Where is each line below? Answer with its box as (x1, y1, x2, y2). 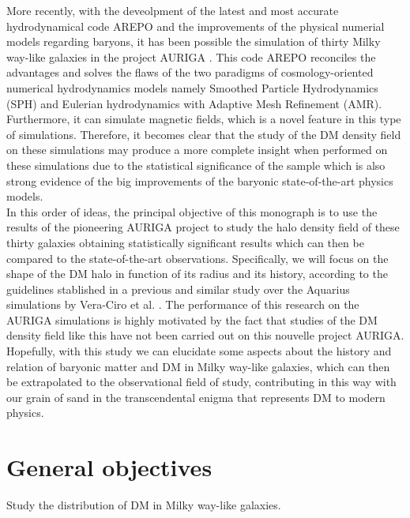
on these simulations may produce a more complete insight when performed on (6, 141, 388, 158)
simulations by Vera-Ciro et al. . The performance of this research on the (6, 296, 359, 313)
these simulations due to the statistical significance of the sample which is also (6, 156, 386, 173)
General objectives (6, 451, 213, 483)
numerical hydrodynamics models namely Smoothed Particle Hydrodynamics (6, 79, 378, 96)
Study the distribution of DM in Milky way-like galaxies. (6, 497, 281, 513)
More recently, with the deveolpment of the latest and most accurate (6, 2, 339, 18)
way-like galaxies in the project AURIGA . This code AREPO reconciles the (6, 48, 376, 65)
